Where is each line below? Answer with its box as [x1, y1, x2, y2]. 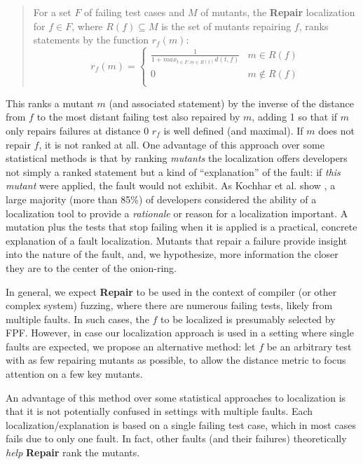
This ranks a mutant [6, 95, 94, 110]
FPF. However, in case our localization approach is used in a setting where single [6, 325, 354, 340]
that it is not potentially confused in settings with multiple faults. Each [6, 404, 313, 418]
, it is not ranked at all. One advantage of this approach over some [39, 137, 324, 151]
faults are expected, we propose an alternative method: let [6, 339, 256, 353]
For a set [33, 5, 71, 19]
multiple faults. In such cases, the [6, 311, 149, 326]
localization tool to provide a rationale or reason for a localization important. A [6, 205, 348, 220]
